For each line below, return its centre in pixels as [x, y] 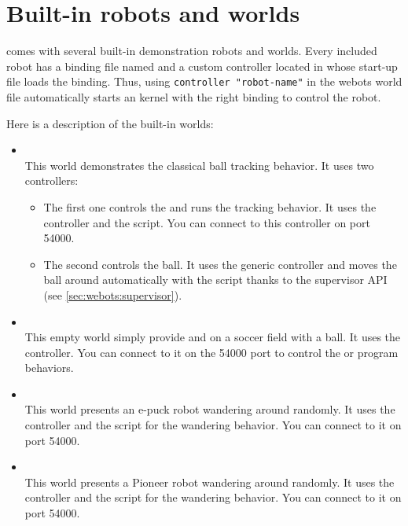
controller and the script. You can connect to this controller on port [207, 222]
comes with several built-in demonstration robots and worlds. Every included [192, 51]
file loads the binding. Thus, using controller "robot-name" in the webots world [204, 81]
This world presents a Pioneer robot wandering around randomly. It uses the [210, 482]
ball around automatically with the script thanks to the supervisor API [215, 280]
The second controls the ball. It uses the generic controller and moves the [220, 264]
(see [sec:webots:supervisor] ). [113, 294]
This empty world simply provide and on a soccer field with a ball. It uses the [213, 337]
